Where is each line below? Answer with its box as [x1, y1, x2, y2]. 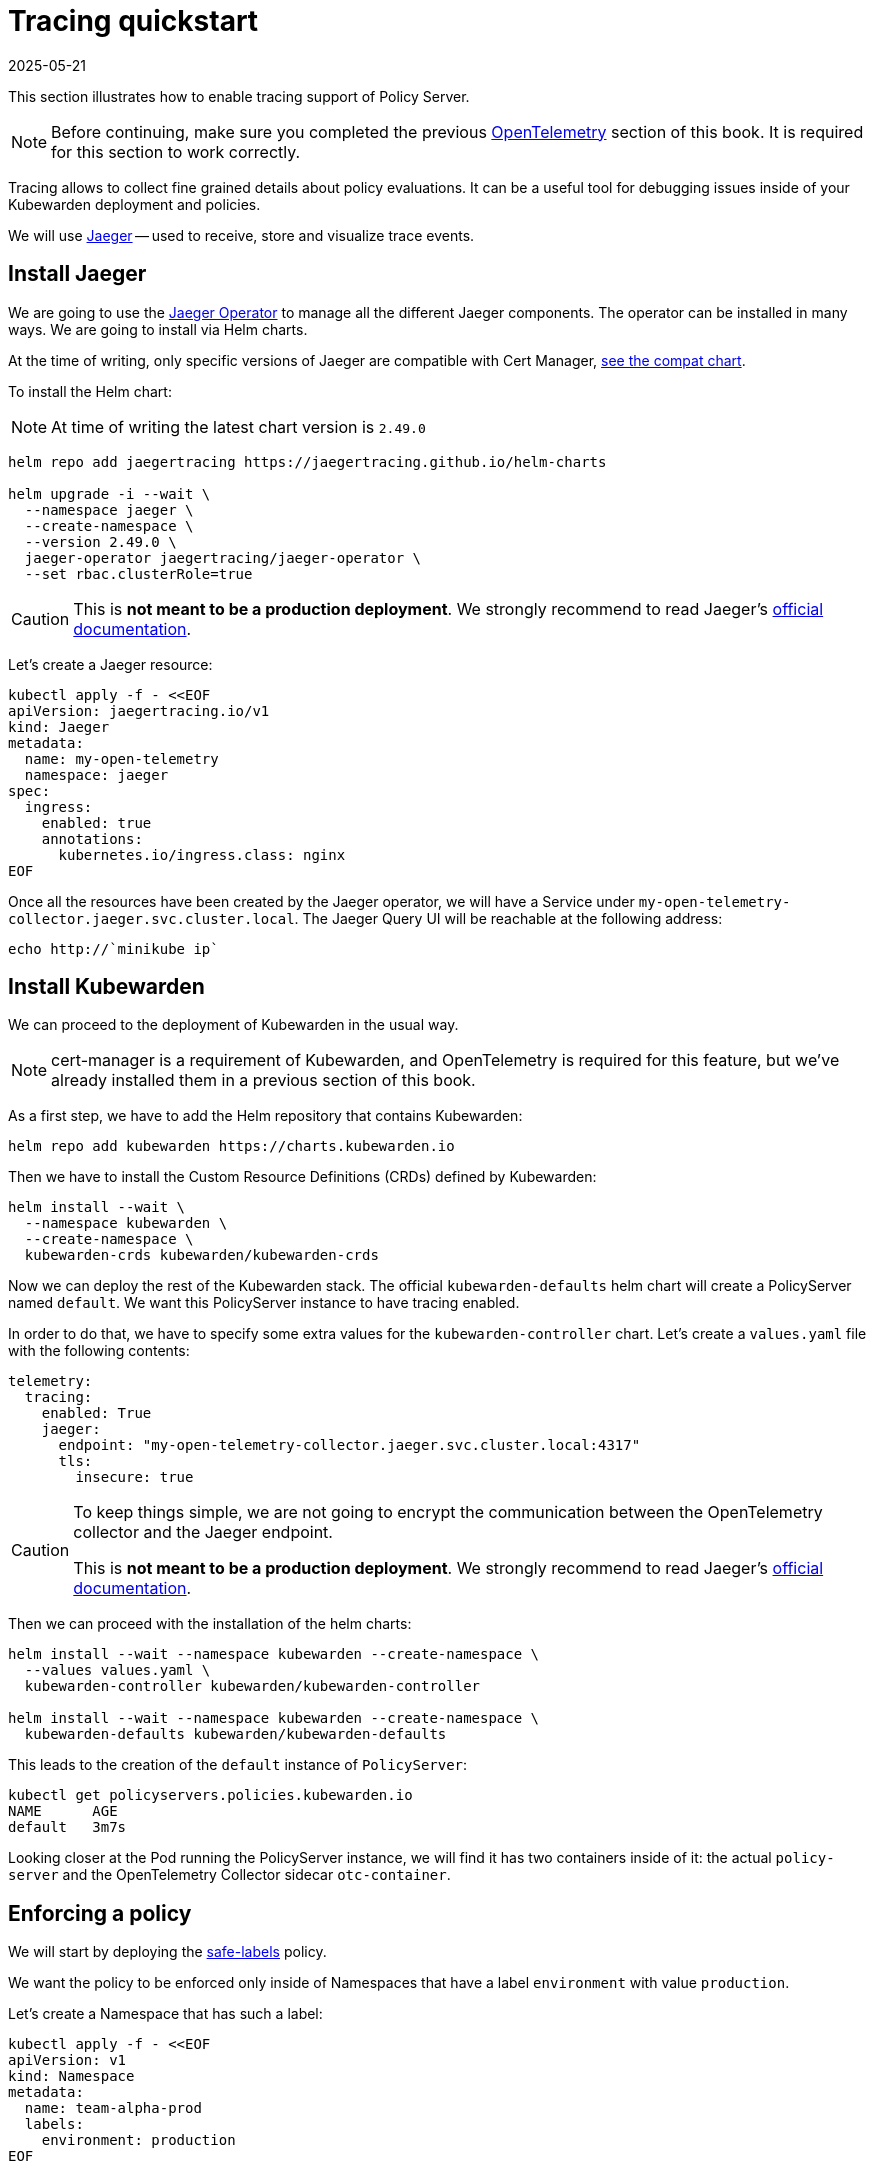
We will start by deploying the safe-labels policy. [8, 1943, 327, 1961]
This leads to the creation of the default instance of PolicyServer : [8, 1756, 468, 1774]
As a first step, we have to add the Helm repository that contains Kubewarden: [8, 1107, 523, 1125]
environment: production [41, 2132, 236, 2149]
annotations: [41, 830, 143, 847]
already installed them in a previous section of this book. [51, 1070, 476, 1091]
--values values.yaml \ [24, 1662, 211, 1679]
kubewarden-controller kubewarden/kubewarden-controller [24, 1678, 481, 1695]
